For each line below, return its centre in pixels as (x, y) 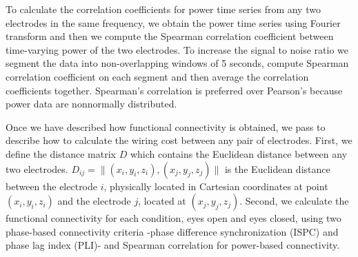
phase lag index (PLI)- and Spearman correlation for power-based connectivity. (173, 245)
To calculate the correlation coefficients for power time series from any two (163, 9)
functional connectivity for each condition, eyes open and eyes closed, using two (173, 218)
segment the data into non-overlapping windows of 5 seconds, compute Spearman (177, 63)
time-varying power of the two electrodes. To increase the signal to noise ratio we (177, 49)
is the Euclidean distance (277, 168)
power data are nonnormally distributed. (91, 104)
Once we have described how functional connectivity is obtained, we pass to (166, 126)
